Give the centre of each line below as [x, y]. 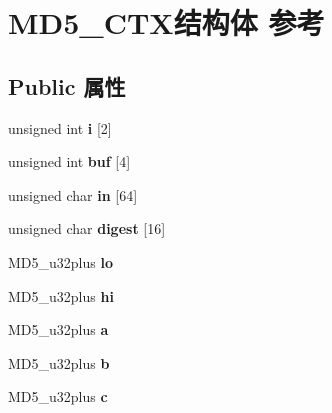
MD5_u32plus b [59, 362]
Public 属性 [67, 85]
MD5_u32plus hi [61, 295]
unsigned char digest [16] [87, 228]
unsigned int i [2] [60, 127]
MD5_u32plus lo [60, 261]
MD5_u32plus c [58, 396]
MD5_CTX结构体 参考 [166, 22]
